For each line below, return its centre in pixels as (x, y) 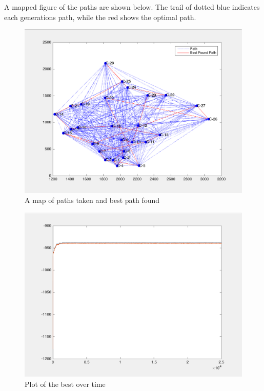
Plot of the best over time (65, 384)
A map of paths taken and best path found (92, 200)
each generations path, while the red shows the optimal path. (100, 17)
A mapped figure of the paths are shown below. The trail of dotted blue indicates (132, 7)
